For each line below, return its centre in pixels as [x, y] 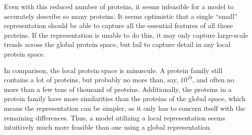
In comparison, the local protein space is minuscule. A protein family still [113, 70]
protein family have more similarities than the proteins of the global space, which [125, 98]
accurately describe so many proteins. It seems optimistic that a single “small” [121, 16]
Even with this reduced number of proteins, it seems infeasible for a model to [119, 6]
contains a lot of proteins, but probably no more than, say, [91, 80]
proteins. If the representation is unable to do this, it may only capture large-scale [126, 35]
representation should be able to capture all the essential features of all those [118, 25]
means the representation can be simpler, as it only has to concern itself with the [125, 108]
